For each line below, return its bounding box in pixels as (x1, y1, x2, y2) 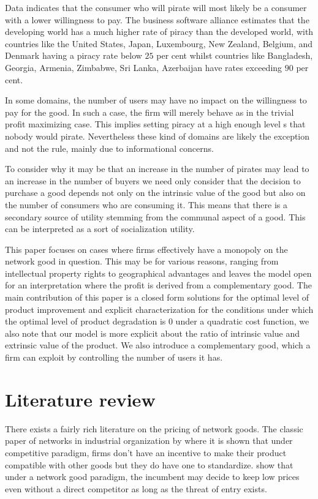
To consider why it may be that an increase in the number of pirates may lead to (5, 162, 309, 175)
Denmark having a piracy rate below (5, 49, 142, 62)
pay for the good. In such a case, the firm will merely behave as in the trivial (5, 105, 294, 118)
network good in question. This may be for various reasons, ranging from (5, 255, 279, 268)
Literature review (5, 386, 156, 411)
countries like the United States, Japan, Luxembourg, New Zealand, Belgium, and (5, 37, 313, 50)
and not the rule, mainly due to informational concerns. (5, 141, 214, 154)
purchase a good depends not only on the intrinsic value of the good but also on (5, 186, 306, 199)
